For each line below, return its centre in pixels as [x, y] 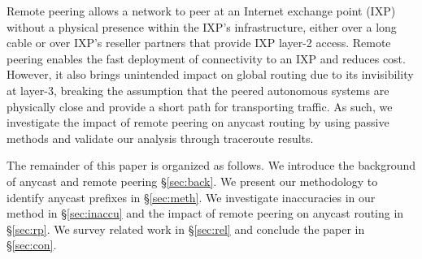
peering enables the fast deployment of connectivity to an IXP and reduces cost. [206, 58]
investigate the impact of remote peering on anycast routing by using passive [198, 122]
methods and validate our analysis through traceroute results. [160, 138]
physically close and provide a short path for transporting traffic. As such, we [200, 106]
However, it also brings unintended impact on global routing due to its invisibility [210, 74]
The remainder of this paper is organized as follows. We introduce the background [211, 165]
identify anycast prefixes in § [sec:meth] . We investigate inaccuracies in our [191, 197]
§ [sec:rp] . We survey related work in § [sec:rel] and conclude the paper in [186, 229]
